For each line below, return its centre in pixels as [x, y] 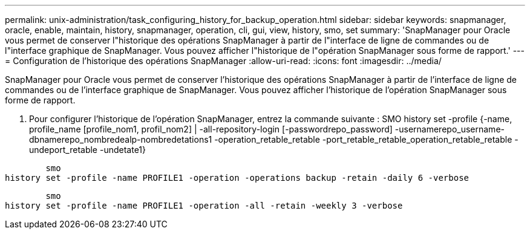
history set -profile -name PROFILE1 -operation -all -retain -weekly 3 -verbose [204, 206]
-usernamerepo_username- [450, 129]
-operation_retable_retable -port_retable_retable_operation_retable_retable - [366, 139]
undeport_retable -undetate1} [87, 150]
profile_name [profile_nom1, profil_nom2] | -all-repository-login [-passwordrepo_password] [211, 129]
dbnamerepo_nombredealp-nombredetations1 [121, 139]
